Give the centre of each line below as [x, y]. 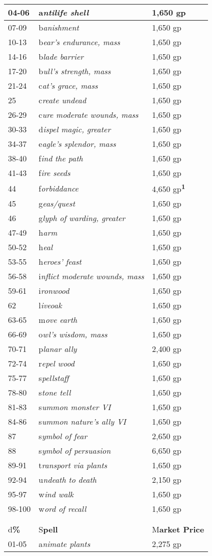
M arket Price [178, 529]
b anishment [59, 27]
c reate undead [62, 100]
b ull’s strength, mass [75, 71]
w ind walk [56, 494]
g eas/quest [57, 204]
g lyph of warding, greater [82, 218]
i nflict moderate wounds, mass [91, 276]
